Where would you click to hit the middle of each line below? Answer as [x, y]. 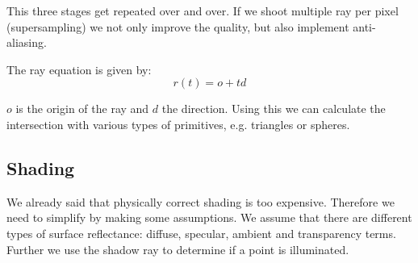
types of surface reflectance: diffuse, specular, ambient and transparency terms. [201, 233]
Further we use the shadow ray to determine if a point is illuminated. [178, 249]
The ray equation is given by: [79, 69]
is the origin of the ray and [82, 109]
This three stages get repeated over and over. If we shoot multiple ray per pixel [203, 10]
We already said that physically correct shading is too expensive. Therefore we [201, 201]
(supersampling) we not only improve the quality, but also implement [178, 26]
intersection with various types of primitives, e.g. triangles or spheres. [178, 124]
